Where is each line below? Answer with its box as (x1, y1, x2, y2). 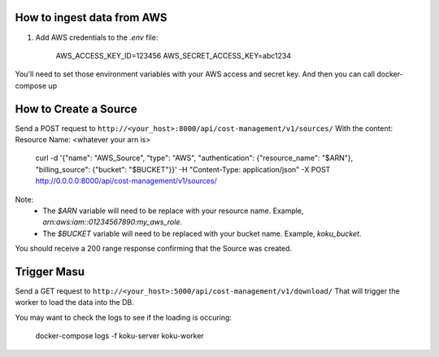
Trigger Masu (15, 264, 85, 278)
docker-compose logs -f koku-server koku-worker (35, 331, 205, 341)
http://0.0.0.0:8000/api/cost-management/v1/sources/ (35, 176, 217, 186)
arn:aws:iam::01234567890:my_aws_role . (42, 217, 183, 227)
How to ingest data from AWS (15, 11, 167, 24)
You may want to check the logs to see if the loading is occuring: (15, 312, 232, 322)
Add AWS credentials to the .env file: (35, 33, 159, 42)
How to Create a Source (15, 102, 137, 115)
